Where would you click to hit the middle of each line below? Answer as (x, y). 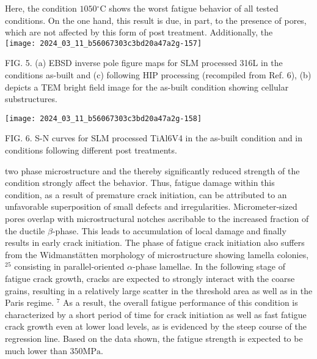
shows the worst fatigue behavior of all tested (194, 8)
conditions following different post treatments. (91, 150)
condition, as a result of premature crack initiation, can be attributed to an (146, 194)
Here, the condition (41, 8)
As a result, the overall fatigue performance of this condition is (180, 302)
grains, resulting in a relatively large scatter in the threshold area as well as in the (159, 290)
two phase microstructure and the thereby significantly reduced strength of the (152, 170)
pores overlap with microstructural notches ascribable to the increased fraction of (157, 219)
